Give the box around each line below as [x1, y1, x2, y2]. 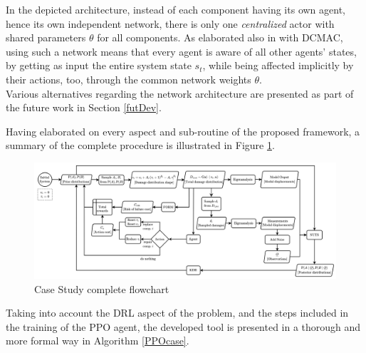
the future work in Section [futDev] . [6, 100, 162, 115]
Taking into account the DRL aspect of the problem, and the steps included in [6, 305, 349, 320]
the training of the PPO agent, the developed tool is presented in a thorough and [6, 319, 361, 334]
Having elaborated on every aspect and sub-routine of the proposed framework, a [6, 123, 360, 138]
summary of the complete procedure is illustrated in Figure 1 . [6, 138, 275, 153]
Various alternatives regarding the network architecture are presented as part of [6, 86, 354, 101]
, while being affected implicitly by [202, 58, 354, 73]
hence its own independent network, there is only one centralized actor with [6, 16, 335, 31]
